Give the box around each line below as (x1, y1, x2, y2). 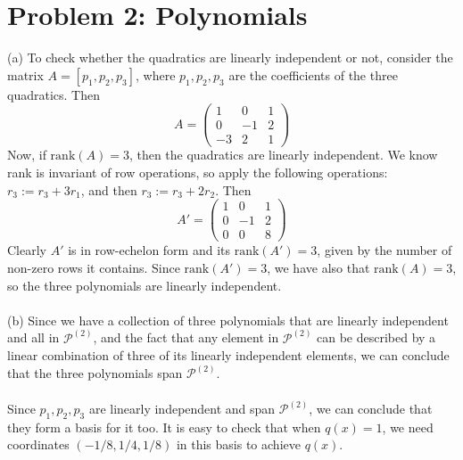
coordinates (7, 435, 70, 454)
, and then (80, 180, 137, 199)
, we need (382, 417, 434, 436)
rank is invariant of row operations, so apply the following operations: (7, 163, 388, 182)
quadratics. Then (7, 85, 100, 103)
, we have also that (267, 259, 370, 276)
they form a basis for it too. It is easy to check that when (7, 417, 321, 436)
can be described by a (317, 328, 436, 347)
